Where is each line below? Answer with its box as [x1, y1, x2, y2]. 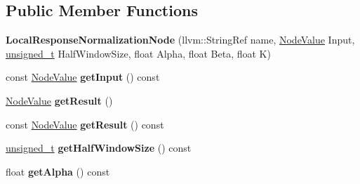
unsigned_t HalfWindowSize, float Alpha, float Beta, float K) [6, 46, 271, 60]
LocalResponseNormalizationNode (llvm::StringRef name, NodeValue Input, [6, 32, 355, 47]
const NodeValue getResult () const [6, 117, 164, 131]
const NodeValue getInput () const [6, 70, 160, 84]
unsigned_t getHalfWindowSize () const [6, 140, 192, 155]
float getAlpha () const [6, 164, 110, 178]
